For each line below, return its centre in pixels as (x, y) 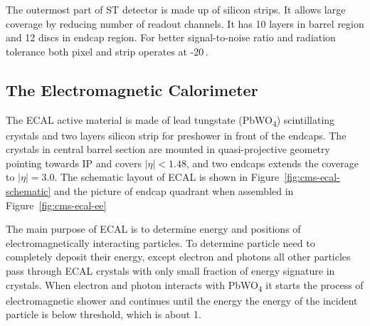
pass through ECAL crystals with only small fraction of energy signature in (170, 271)
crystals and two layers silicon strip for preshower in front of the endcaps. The (176, 135)
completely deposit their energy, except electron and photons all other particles (178, 257)
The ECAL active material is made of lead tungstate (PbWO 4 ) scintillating (170, 120)
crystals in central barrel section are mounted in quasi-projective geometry (168, 149)
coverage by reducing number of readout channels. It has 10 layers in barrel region (185, 23)
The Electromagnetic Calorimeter (132, 89)
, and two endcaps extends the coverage (273, 163)
